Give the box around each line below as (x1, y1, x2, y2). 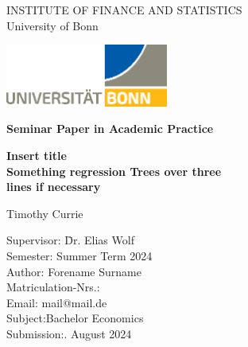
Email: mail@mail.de (6, 294, 107, 310)
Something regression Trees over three (6, 162, 222, 179)
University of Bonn (6, 17, 99, 33)
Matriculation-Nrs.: (6, 279, 100, 295)
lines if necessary (6, 178, 101, 195)
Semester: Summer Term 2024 (6, 247, 153, 263)
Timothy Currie (6, 205, 83, 221)
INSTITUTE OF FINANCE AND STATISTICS (6, 2, 242, 18)
